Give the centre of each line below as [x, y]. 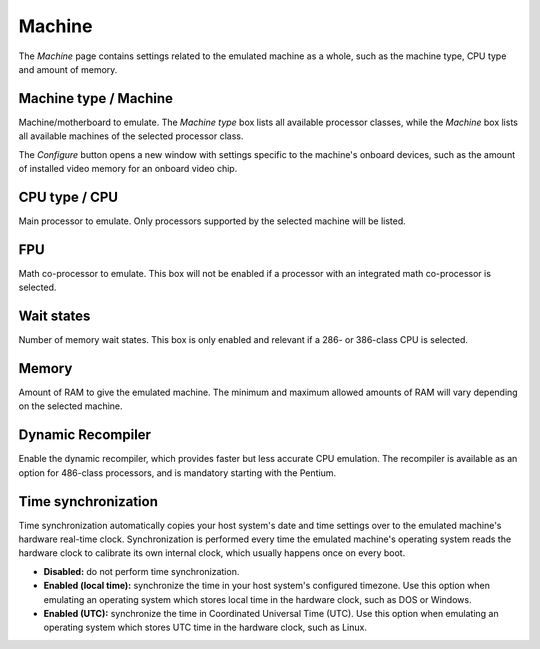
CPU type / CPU [68, 196]
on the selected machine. [71, 406]
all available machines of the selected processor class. [131, 136]
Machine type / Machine [96, 98]
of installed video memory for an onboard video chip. [128, 169]
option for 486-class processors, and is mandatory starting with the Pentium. [177, 472]
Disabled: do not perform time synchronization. [141, 571]
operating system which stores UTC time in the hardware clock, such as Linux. [205, 627]
